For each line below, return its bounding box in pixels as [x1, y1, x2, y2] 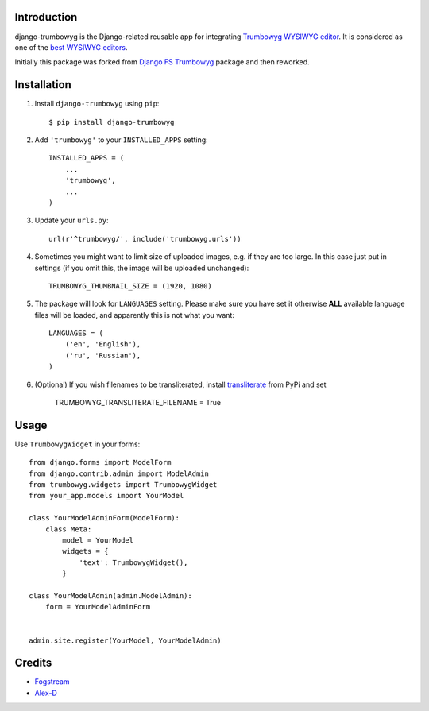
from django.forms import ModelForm [29, 458, 172, 467]
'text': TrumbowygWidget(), [79, 558, 188, 567]
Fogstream [34, 677, 71, 686]
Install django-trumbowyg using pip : [34, 99, 160, 109]
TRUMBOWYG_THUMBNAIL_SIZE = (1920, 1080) [48, 281, 212, 290]
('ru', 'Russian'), [64, 350, 141, 360]
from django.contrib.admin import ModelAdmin [29, 469, 210, 478]
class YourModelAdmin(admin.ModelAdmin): [29, 592, 192, 600]
